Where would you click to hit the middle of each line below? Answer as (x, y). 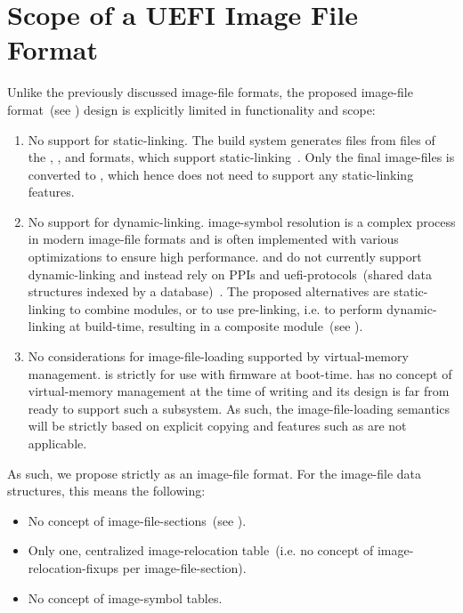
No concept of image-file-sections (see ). (137, 520)
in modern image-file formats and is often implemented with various (213, 239)
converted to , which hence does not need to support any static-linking (221, 174)
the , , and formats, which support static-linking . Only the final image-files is (241, 157)
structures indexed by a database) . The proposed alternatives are (209, 291)
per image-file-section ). (184, 567)
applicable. (57, 443)
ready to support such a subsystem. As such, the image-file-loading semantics (239, 408)
